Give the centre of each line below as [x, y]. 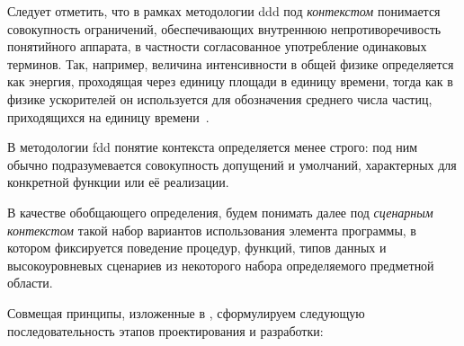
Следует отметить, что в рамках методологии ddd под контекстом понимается [224, 11]
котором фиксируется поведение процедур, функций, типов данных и [197, 248]
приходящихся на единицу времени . [108, 116]
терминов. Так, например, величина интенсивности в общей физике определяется [231, 63]
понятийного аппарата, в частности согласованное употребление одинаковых [217, 46]
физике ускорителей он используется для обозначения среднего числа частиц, [220, 98]
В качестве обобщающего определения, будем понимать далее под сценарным [220, 212]
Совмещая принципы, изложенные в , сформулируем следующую [186, 312]
